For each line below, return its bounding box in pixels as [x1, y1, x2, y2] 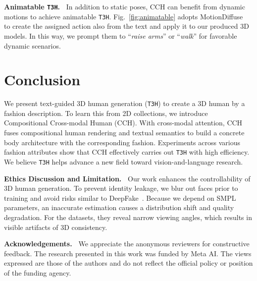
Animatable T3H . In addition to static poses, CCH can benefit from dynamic [4, 1, 245, 11]
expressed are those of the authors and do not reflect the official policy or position [4, 258, 253, 268]
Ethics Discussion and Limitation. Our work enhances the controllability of [4, 173, 251, 183]
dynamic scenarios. [4, 40, 61, 51]
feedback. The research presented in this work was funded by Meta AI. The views [4, 248, 252, 258]
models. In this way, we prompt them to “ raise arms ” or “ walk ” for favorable [4, 30, 237, 41]
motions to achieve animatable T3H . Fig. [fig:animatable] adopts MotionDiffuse [4, 11, 243, 21]
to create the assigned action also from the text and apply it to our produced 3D [4, 21, 249, 31]
